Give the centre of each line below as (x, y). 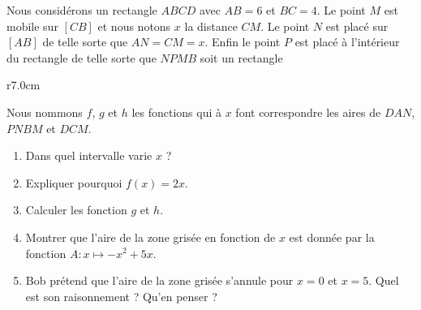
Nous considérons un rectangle (82, 10)
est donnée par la (332, 237)
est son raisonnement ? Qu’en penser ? (121, 296)
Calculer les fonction (76, 210)
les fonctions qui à (177, 112)
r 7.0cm (24, 85)
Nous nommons (45, 112)
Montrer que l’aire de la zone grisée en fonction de (150, 237)
